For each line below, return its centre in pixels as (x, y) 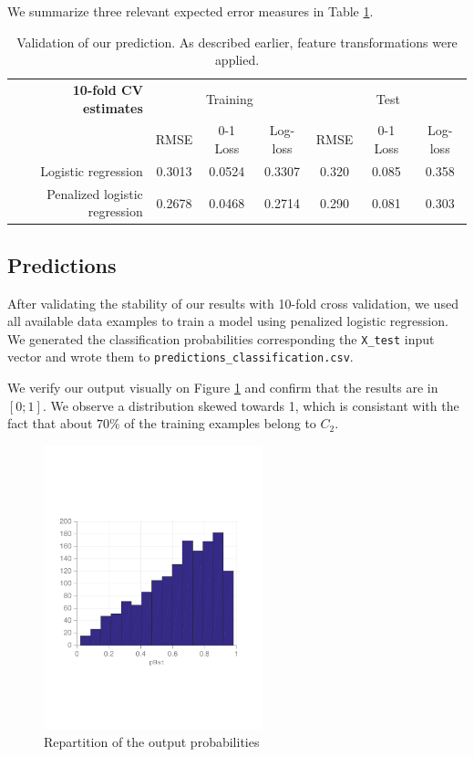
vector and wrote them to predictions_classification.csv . (180, 357)
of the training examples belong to (220, 423)
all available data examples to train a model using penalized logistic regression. (228, 321)
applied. (237, 60)
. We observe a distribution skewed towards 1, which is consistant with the (251, 405)
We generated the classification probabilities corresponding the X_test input (221, 338)
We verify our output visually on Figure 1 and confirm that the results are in (223, 388)
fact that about (50, 423)
